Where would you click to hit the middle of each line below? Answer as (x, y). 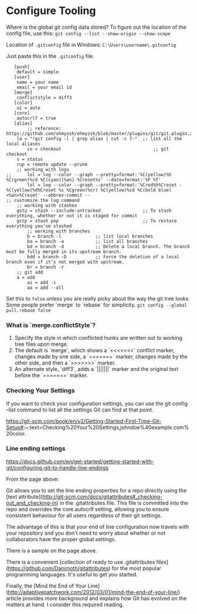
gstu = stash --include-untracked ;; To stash (94, 210)
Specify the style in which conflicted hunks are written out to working (98, 338)
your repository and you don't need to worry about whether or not (86, 533)
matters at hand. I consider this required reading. (65, 604)
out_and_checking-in (31, 502)
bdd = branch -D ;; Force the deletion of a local (103, 257)
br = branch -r (46, 267)
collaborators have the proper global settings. (61, 539)
